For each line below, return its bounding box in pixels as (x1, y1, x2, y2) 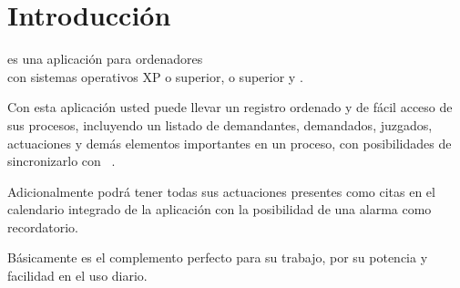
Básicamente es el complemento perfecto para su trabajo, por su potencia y (7, 248, 428, 267)
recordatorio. (7, 217, 78, 236)
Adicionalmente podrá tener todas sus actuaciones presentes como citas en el (7, 181, 435, 201)
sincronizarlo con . (7, 151, 116, 170)
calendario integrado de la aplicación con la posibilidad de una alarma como (7, 200, 432, 219)
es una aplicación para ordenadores (7, 49, 203, 68)
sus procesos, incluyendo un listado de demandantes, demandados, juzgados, (7, 115, 433, 134)
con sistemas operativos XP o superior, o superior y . (7, 67, 303, 86)
